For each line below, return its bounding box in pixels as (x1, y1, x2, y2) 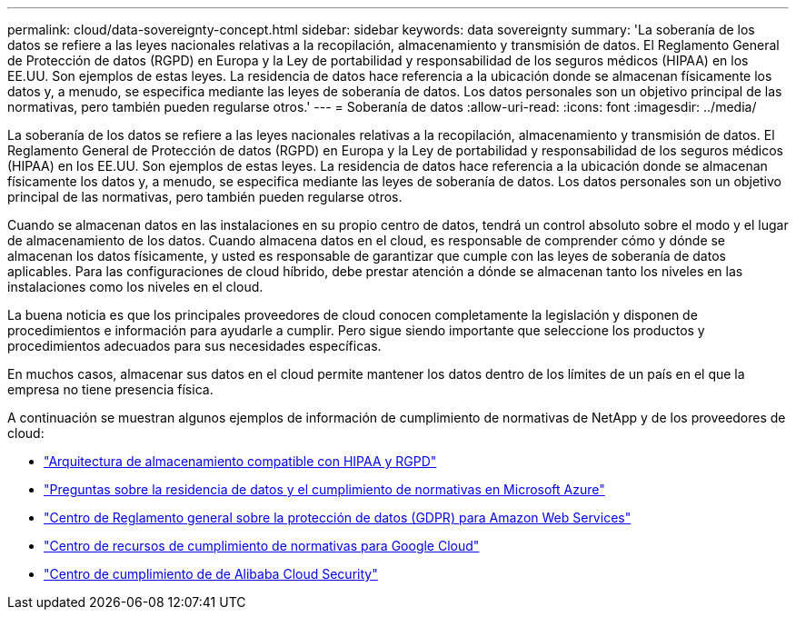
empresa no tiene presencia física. (7, 382, 214, 397)
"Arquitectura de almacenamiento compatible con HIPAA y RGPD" (44, 453, 437, 469)
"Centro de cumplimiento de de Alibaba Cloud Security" (44, 566, 378, 582)
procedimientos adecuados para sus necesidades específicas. (7, 338, 382, 353)
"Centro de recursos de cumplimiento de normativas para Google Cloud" (44, 538, 480, 553)
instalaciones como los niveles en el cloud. (7, 279, 264, 294)
